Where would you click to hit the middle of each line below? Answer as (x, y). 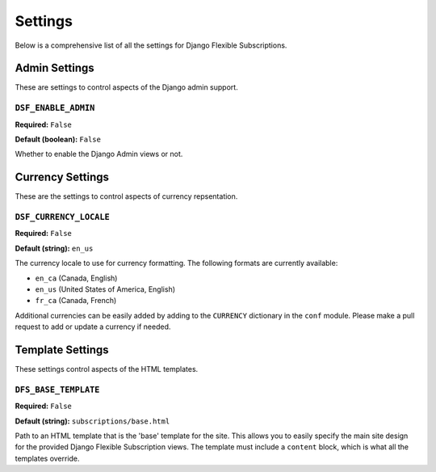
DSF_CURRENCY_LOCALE (63, 217)
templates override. (47, 458)
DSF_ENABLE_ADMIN (55, 108)
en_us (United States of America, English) (105, 289)
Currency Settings (62, 177)
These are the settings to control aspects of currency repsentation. (126, 196)
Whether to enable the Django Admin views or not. (99, 154)
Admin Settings (55, 68)
